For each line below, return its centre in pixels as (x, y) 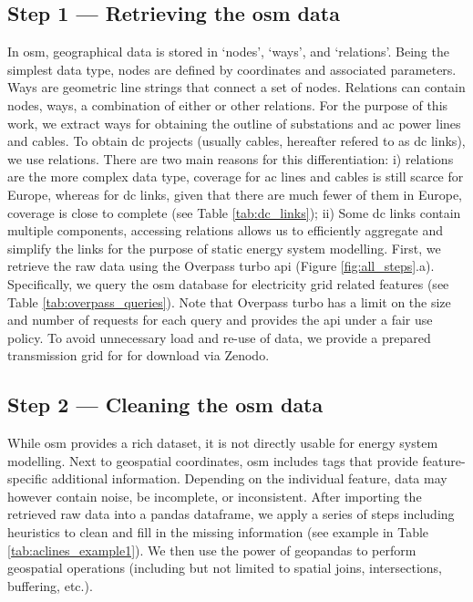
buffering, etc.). (50, 585)
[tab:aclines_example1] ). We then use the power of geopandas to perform (212, 550)
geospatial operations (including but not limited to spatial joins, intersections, (225, 568)
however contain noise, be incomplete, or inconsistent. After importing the (215, 496)
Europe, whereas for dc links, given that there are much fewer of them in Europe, (235, 194)
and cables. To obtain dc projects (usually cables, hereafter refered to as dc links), (236, 141)
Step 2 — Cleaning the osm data (165, 405)
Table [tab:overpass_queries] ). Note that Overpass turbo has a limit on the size (229, 301)
